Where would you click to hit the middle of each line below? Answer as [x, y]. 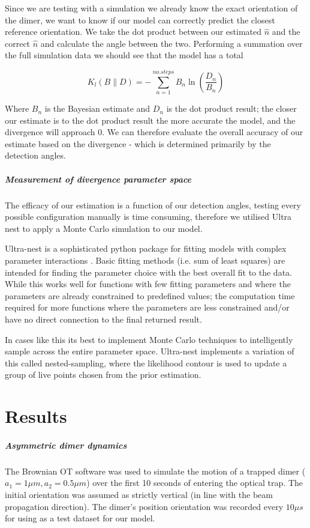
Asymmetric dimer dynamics [66, 445]
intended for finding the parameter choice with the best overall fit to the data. [148, 272]
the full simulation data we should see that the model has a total [124, 55]
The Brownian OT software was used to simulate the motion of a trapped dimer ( [155, 471]
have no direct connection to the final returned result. [103, 319]
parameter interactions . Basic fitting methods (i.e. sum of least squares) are [145, 260]
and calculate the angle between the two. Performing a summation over [171, 43]
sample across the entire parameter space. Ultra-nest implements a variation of [150, 351]
